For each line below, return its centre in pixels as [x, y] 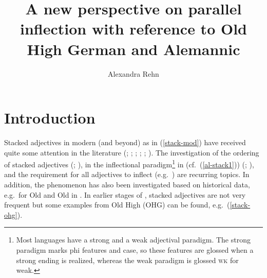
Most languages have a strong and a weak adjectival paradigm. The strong [133, 240]
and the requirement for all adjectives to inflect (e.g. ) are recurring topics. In [127, 174]
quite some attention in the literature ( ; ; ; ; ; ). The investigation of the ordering [132, 152]
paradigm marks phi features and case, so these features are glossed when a [135, 250]
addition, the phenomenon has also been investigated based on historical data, [127, 185]
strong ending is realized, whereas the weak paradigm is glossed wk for [127, 260]
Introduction [50, 118]
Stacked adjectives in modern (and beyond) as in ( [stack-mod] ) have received [125, 142]
